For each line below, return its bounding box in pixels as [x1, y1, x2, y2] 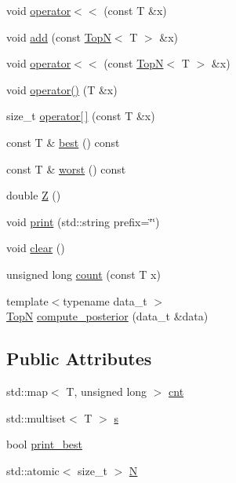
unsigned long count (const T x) [6, 265, 161, 282]
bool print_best [6, 436, 82, 452]
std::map [6, 382, 48, 399]
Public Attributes [6, 346, 152, 371]
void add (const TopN [6, 28, 111, 45]
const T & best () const [6, 134, 120, 150]
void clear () [6, 240, 65, 256]
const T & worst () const [6, 160, 126, 177]
